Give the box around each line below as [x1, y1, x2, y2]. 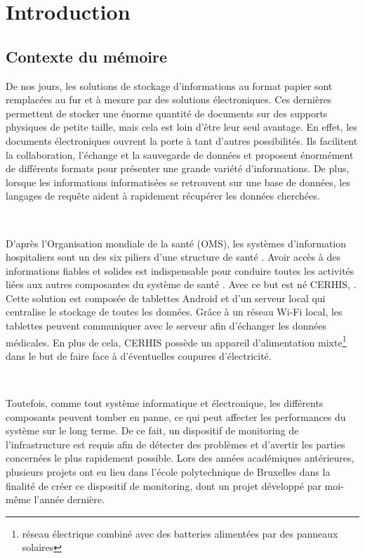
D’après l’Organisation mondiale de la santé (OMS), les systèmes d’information [6, 235, 347, 250]
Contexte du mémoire [6, 45, 167, 67]
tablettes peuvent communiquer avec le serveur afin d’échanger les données [6, 318, 326, 333]
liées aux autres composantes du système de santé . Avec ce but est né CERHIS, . [6, 277, 357, 292]
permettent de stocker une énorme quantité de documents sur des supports [6, 105, 328, 120]
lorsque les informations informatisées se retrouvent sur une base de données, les [6, 174, 350, 189]
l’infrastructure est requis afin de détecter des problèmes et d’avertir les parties [6, 436, 345, 451]
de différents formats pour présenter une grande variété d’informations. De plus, [6, 161, 350, 176]
